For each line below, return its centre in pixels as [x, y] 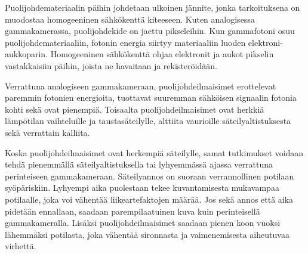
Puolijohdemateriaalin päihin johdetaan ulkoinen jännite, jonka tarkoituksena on [153, 7]
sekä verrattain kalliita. [47, 132]
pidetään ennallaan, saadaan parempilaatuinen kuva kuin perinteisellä [133, 211]
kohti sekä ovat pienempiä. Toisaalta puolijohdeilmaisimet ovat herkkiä [135, 109]
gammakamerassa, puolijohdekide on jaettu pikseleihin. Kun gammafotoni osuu [150, 31]
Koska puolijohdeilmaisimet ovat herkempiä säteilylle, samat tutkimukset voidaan [154, 152]
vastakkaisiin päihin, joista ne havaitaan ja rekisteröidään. [111, 65]
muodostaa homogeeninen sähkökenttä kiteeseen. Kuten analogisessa [130, 19]
